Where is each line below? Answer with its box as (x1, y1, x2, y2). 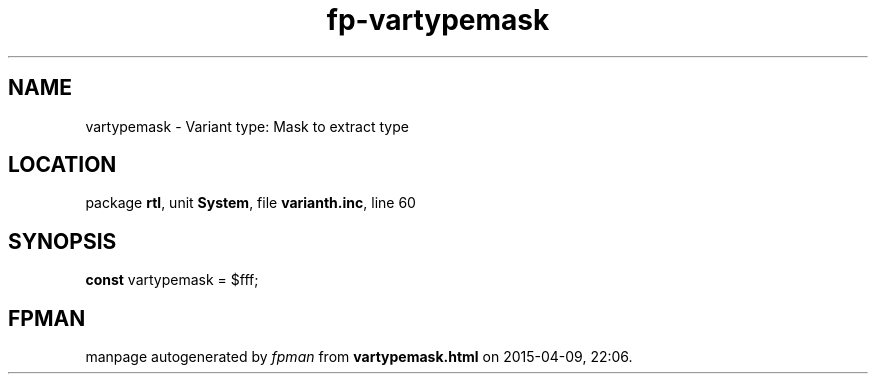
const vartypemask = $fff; (85, 271, 259, 289)
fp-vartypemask (326, 3, 550, 37)
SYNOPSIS (8, 228, 117, 254)
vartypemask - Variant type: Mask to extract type (85, 117, 409, 135)
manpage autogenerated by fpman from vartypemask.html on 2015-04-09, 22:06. (85, 348, 633, 366)
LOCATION (8, 152, 117, 178)
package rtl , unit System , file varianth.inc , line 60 (85, 194, 416, 212)
